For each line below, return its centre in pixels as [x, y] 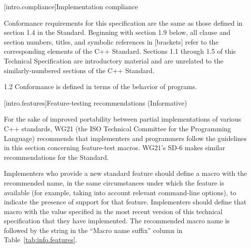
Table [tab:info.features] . [41, 240]
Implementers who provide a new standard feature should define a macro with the [125, 173]
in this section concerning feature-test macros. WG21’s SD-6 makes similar [115, 147]
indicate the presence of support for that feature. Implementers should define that [125, 202]
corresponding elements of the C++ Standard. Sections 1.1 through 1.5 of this [120, 51]
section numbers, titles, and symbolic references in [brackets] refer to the [111, 41]
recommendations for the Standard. [56, 157]
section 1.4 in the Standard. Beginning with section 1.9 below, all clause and [117, 32]
